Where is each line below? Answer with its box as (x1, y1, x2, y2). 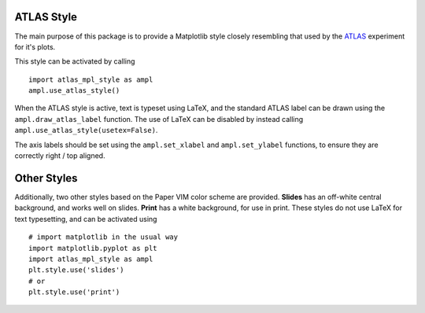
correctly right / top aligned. (14, 151, 105, 160)
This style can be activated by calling (14, 57, 135, 66)
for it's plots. (14, 42, 56, 51)
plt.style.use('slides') (28, 266, 124, 274)
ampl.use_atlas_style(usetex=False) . (14, 126, 158, 135)
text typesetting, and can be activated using (14, 214, 157, 223)
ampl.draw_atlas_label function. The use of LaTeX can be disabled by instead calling (14, 114, 304, 123)
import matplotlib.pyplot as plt (28, 244, 157, 252)
